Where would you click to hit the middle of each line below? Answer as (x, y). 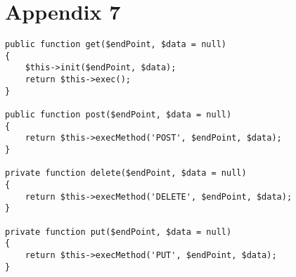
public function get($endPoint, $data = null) (116, 45)
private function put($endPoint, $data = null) (118, 232)
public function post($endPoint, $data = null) (118, 115)
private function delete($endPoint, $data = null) (126, 173)
